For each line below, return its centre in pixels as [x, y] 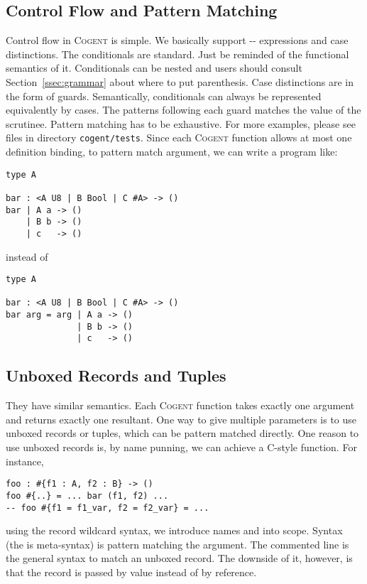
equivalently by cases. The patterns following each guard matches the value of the [183, 110]
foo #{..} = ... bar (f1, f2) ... [87, 496]
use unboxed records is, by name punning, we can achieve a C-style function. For [181, 447]
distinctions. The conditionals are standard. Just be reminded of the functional [177, 54]
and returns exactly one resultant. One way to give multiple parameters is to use [181, 419]
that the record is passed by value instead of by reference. [131, 572]
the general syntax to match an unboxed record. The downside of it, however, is [179, 558]
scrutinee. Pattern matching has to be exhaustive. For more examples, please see [181, 123]
